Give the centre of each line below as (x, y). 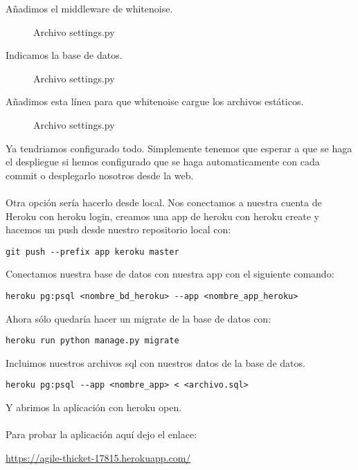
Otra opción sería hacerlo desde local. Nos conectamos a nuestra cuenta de (164, 202)
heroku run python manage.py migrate (92, 341)
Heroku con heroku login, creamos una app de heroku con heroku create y (162, 216)
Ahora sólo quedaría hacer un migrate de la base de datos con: (138, 318)
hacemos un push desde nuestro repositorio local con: (118, 229)
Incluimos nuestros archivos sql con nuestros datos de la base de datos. (155, 362)
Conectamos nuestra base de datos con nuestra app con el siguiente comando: (170, 274)
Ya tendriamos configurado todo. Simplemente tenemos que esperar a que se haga (179, 148)
